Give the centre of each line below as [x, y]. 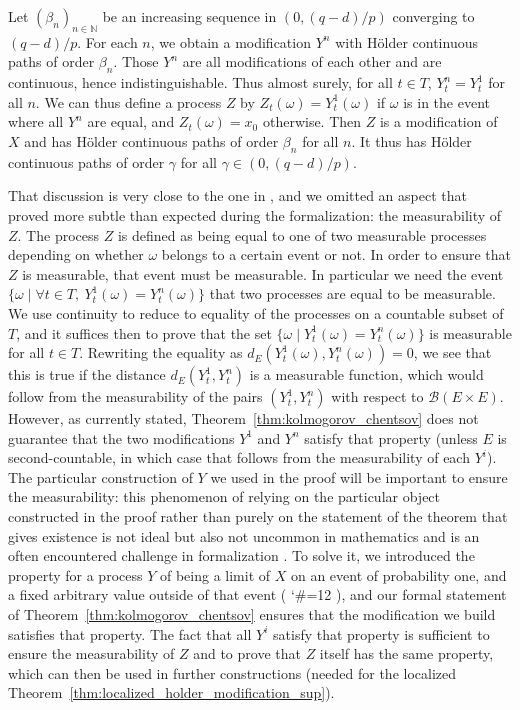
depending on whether [76, 254]
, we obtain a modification [230, 41]
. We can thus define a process [128, 101]
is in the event [446, 101]
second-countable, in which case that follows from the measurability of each [239, 457]
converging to [433, 16]
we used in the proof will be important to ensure [359, 476]
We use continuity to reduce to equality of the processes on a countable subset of [256, 312]
